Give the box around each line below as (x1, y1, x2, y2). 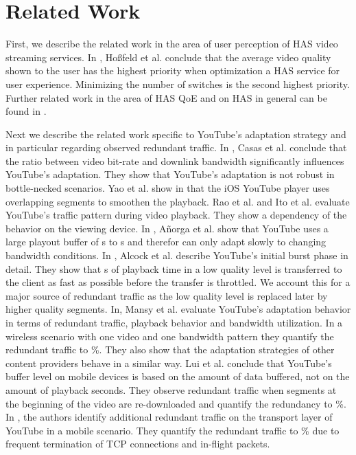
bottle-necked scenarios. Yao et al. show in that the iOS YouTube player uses (5, 181, 330, 195)
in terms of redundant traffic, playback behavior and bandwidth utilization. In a (5, 315, 343, 329)
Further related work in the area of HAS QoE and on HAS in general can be (5, 90, 327, 104)
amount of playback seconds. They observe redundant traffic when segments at (5, 382, 337, 397)
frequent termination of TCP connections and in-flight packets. (5, 436, 270, 451)
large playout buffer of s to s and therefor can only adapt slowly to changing (5, 234, 327, 249)
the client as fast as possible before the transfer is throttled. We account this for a (5, 275, 351, 289)
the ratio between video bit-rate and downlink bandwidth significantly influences (5, 153, 344, 168)
